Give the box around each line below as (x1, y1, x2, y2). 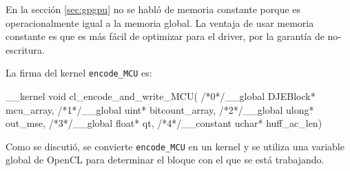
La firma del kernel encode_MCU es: (6, 66, 152, 80)
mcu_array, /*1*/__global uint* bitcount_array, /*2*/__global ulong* (6, 102, 314, 117)
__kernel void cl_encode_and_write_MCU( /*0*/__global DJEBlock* (6, 89, 316, 103)
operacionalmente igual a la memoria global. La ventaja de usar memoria (6, 15, 314, 30)
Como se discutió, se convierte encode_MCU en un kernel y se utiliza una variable (6, 139, 344, 153)
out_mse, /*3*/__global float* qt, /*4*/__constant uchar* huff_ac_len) (6, 116, 322, 130)
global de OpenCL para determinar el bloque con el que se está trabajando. (6, 152, 325, 167)
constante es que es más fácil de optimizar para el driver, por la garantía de (6, 29, 325, 43)
